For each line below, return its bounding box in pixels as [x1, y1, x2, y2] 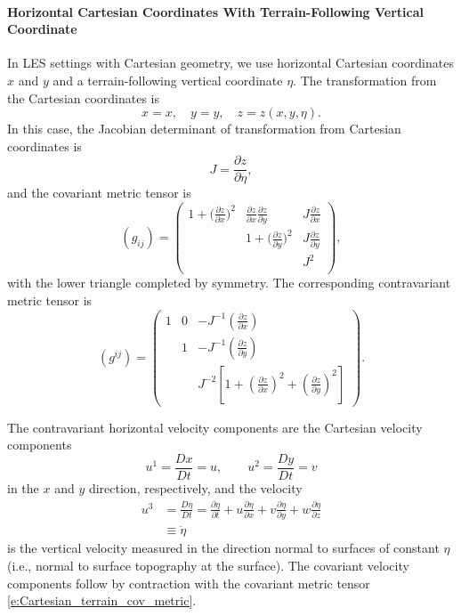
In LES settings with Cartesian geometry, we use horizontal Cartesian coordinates [7, 53, 454, 72]
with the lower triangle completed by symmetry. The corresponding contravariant [7, 273, 451, 292]
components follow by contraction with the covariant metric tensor [7, 573, 370, 592]
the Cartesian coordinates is [7, 88, 160, 107]
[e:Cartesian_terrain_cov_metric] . [7, 591, 197, 610]
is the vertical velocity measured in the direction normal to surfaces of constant [7, 539, 440, 557]
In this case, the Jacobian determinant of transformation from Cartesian [7, 119, 401, 138]
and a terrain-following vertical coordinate [53, 70, 283, 89]
